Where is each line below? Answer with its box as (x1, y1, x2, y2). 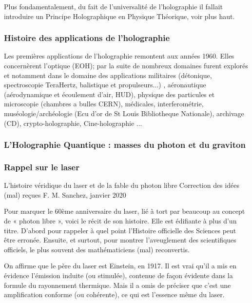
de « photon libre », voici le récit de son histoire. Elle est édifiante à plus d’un (4, 216, 237, 225)
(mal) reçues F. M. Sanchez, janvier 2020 (4, 189, 126, 200)
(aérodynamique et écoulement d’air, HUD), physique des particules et (4, 89, 215, 99)
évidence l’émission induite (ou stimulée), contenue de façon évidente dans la (4, 270, 233, 280)
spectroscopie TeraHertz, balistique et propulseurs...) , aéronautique (4, 80, 206, 90)
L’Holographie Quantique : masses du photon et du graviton (4, 139, 246, 151)
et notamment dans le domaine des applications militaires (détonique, (4, 70, 212, 80)
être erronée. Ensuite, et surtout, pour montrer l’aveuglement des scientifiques (4, 235, 236, 245)
